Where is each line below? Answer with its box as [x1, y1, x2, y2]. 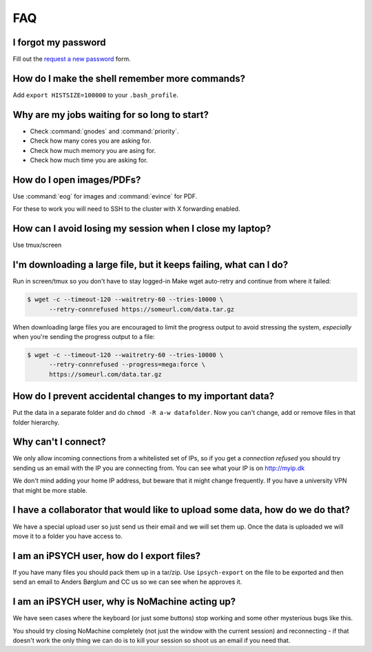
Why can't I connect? [12, 436, 106, 448]
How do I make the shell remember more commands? [12, 72, 246, 84]
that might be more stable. [12, 486, 87, 494]
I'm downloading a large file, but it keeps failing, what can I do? [12, 259, 289, 271]
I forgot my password [12, 37, 106, 48]
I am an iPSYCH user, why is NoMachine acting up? [12, 596, 236, 608]
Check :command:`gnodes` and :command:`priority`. [30, 127, 179, 135]
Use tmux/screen [12, 241, 62, 249]
